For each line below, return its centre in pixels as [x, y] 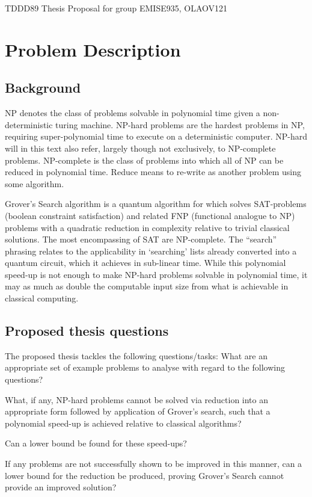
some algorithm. [35, 183]
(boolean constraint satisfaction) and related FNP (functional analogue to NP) [150, 215]
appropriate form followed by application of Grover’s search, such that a [138, 411]
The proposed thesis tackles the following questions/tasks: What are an [136, 355]
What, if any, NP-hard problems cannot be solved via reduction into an [137, 399]
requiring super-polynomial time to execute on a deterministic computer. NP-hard [156, 136]
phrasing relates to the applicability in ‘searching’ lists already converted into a [151, 251]
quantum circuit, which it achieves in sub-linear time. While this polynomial [145, 263]
